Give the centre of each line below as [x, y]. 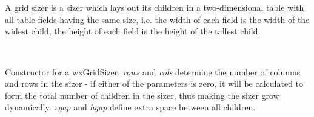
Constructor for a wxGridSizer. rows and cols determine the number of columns [153, 71]
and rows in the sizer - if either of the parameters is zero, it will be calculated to [154, 84]
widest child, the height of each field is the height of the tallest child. [133, 31]
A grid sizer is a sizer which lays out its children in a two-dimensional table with [155, 8]
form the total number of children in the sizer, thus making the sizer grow [142, 95]
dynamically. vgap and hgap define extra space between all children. [130, 107]
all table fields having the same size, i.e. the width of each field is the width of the [157, 19]
